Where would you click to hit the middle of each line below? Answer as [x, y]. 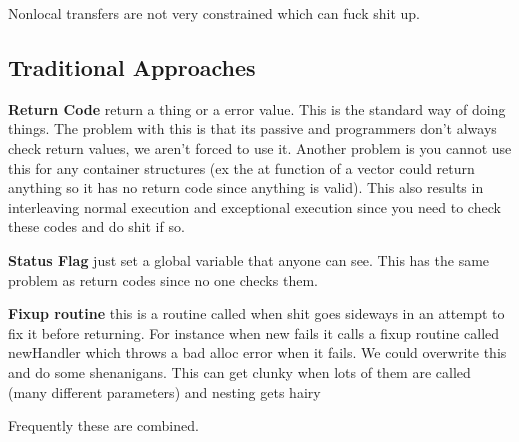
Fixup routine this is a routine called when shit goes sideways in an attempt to [256, 313]
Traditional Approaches [132, 66]
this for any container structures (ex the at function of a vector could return [241, 167]
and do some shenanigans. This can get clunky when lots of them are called [239, 371]
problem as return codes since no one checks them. [163, 279]
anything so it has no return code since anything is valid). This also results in [246, 187]
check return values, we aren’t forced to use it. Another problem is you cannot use [260, 147]
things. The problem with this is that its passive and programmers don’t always [252, 128]
